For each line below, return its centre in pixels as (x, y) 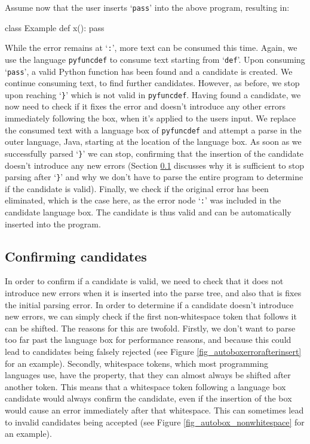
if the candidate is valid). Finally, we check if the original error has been (137, 188)
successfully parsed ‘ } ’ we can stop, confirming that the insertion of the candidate (154, 153)
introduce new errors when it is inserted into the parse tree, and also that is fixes (153, 293)
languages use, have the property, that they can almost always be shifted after (148, 375)
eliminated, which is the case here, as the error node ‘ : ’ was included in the (143, 200)
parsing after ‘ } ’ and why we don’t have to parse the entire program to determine (154, 177)
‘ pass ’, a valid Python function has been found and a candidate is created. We (149, 71)
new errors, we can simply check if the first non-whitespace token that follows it (151, 316)
